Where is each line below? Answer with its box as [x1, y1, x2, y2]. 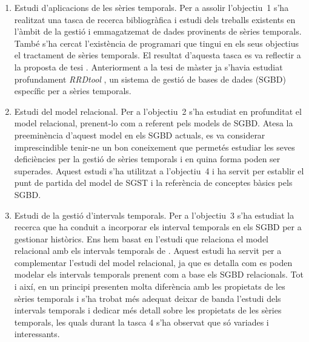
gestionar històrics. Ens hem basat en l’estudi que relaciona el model [14, 232, 268, 245]
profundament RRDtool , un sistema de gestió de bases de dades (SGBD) [14, 72, 286, 85]
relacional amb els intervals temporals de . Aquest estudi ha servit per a [14, 244, 282, 257]
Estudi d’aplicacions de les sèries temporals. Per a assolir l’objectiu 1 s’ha [14, 1, 289, 13]
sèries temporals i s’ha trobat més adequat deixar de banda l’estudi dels [14, 292, 281, 304]
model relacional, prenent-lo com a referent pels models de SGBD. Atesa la [14, 117, 293, 129]
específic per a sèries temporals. [14, 84, 131, 97]
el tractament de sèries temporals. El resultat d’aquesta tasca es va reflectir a [14, 49, 301, 61]
